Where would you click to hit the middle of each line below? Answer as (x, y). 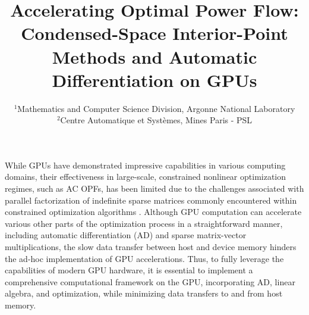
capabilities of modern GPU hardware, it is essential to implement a (129, 270)
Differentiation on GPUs (154, 79)
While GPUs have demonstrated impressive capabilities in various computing (145, 165)
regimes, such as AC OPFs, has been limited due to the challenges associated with (154, 188)
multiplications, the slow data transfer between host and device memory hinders (151, 247)
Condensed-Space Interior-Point (154, 33)
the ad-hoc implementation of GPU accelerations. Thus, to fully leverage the (144, 258)
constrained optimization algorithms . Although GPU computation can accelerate (153, 212)
